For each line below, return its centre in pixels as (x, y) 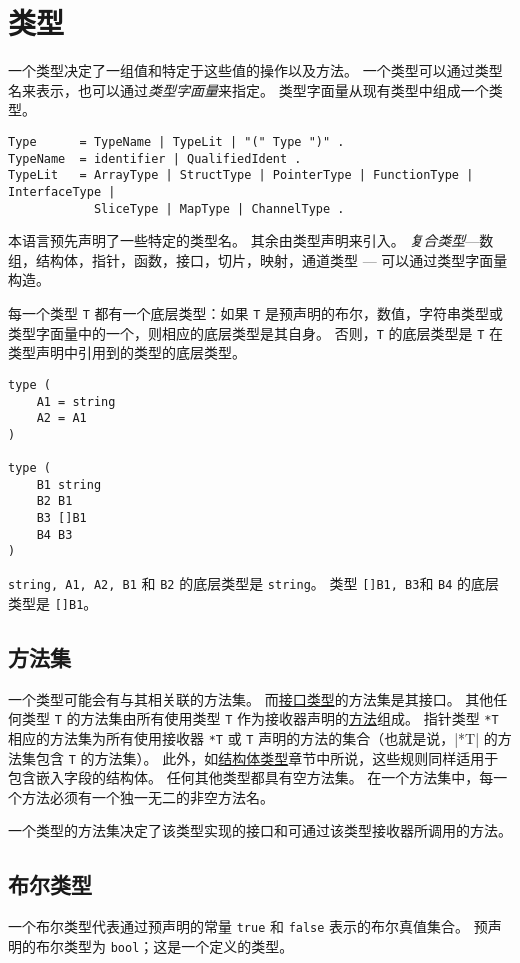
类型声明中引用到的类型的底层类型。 (127, 352)
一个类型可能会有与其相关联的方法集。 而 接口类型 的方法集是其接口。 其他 (251, 698)
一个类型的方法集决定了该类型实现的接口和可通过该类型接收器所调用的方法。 (260, 830)
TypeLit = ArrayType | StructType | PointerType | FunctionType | (241, 175)
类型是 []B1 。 (53, 602)
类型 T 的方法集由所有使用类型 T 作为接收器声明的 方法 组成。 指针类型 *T (260, 718)
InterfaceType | (62, 191)
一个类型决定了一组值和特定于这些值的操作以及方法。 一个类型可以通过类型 (255, 70)
